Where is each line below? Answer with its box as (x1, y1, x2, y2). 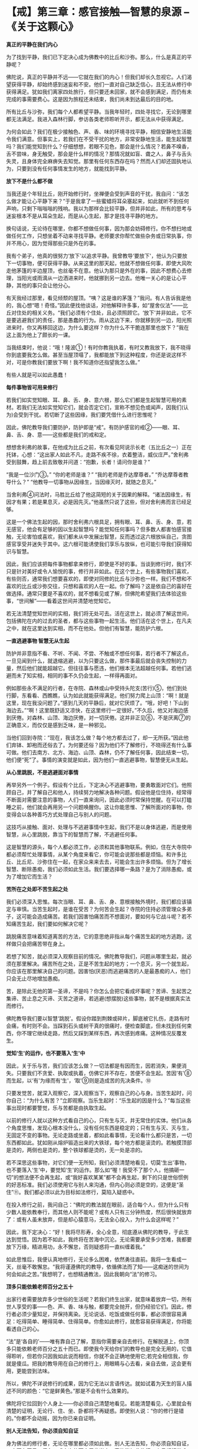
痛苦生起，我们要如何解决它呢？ (11, 920, 89, 927)
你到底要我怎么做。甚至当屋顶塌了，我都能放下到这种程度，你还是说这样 (6, 351, 181, 358)
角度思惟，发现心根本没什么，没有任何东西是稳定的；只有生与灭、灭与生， (11, 1124, 192, 1131)
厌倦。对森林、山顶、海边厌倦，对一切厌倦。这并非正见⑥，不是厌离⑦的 (11, 714, 191, 721)
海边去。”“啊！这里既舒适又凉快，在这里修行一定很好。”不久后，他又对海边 (6, 706, 184, 714)
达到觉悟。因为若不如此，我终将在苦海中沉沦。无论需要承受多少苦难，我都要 (6, 1236, 192, 1243)
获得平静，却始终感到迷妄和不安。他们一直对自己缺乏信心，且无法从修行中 (11, 80, 192, 87)
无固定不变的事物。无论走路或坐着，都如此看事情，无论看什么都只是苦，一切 (6, 1132, 192, 1139)
